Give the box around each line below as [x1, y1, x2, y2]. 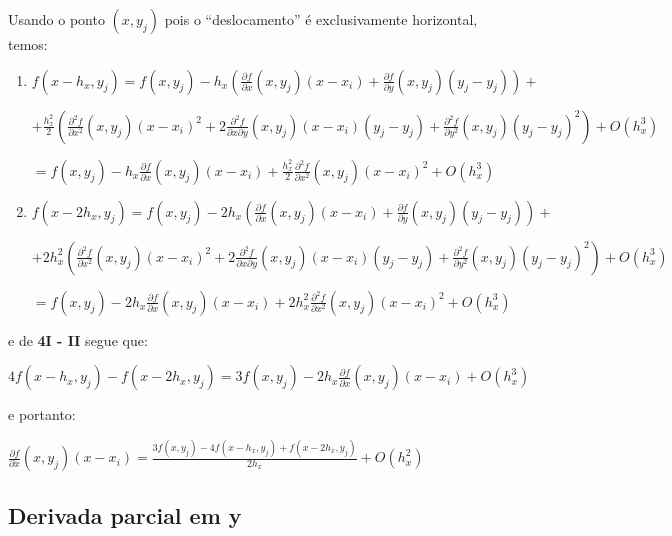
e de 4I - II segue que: [8, 329, 148, 350]
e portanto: [8, 404, 76, 425]
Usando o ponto [8, 9, 105, 29]
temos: [8, 34, 48, 54]
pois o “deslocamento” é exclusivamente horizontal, [164, 9, 478, 29]
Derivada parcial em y [8, 500, 242, 531]
